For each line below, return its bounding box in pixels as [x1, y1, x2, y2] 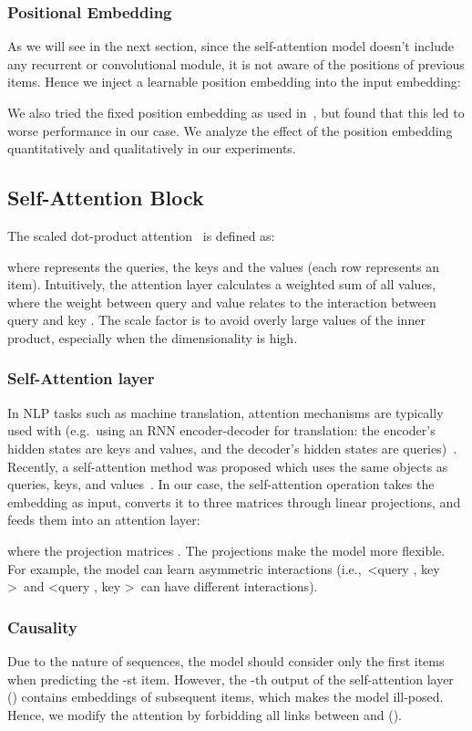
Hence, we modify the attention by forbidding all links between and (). [7, 705, 402, 724]
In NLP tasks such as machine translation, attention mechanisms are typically [7, 402, 444, 422]
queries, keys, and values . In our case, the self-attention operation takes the [7, 475, 435, 494]
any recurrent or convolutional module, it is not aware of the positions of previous [7, 54, 465, 73]
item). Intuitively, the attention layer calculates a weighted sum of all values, [7, 275, 436, 294]
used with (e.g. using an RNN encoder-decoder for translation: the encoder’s [7, 421, 436, 440]
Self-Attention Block [7, 183, 204, 212]
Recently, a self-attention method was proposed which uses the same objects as [7, 456, 448, 475]
